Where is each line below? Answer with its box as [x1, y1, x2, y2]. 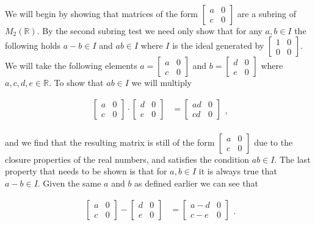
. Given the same [37, 177, 101, 190]
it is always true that [198, 165, 277, 177]
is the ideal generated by [172, 39, 264, 52]
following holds [5, 39, 61, 52]
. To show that [49, 76, 104, 89]
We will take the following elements [5, 59, 137, 72]
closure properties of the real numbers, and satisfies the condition [5, 152, 250, 165]
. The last [274, 152, 311, 165]
